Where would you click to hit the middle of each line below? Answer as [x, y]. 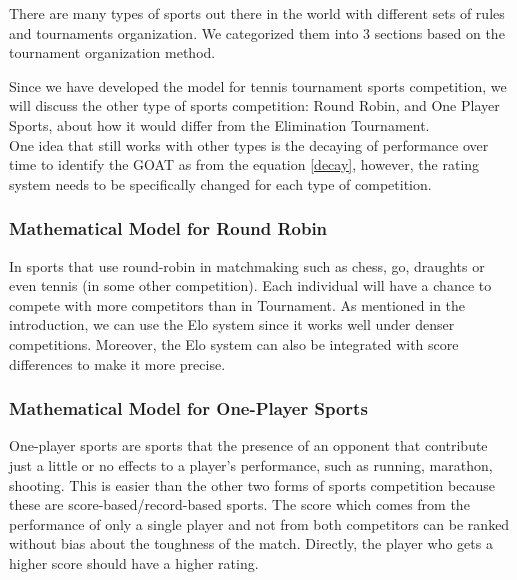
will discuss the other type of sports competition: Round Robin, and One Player [254, 105]
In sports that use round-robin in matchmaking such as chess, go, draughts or [247, 265]
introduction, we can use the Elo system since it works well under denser [232, 324]
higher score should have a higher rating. [134, 562]
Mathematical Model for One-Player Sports [188, 408]
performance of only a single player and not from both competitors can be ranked [259, 523]
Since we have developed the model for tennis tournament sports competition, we [258, 85]
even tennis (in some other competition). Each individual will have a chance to [250, 285]
